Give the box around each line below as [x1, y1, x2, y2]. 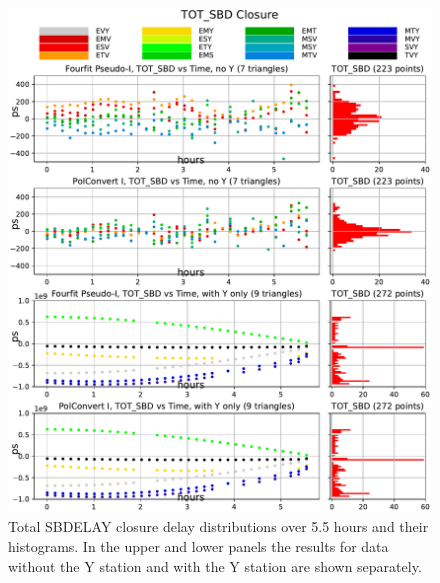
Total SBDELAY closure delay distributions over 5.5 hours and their [8, 516, 429, 537]
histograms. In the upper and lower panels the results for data [8, 536, 389, 557]
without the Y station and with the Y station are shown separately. [8, 555, 422, 576]
